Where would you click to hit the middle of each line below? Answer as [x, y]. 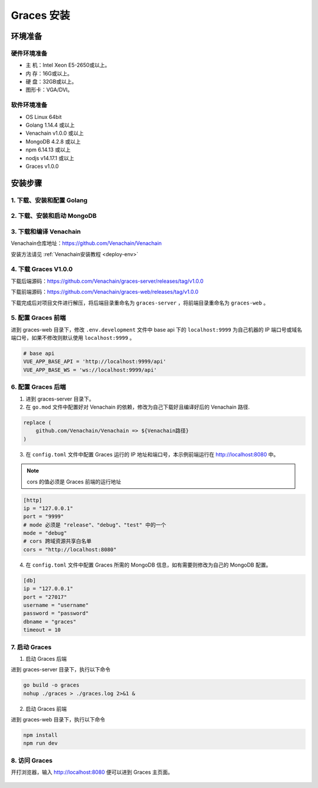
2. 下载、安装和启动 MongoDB [54, 216]
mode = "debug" [45, 533]
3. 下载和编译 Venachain [46, 231]
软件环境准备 [29, 105]
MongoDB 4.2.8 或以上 [53, 141]
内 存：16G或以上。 [49, 73]
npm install [41, 735]
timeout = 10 [42, 630]
